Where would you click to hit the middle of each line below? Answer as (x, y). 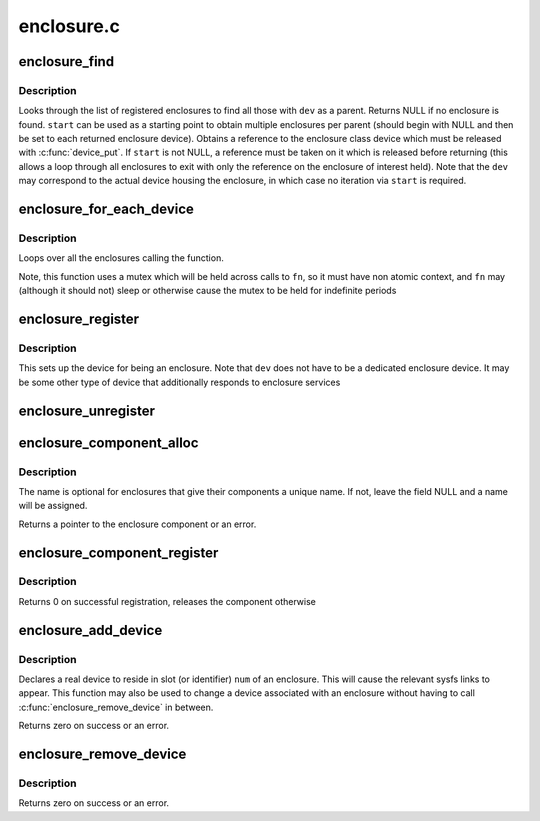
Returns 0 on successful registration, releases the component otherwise (167, 601)
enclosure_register (79, 319)
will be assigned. (53, 506)
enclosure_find (66, 61)
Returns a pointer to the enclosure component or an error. (137, 524)
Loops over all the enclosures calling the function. (121, 258)
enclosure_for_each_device (106, 209)
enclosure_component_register (118, 552)
